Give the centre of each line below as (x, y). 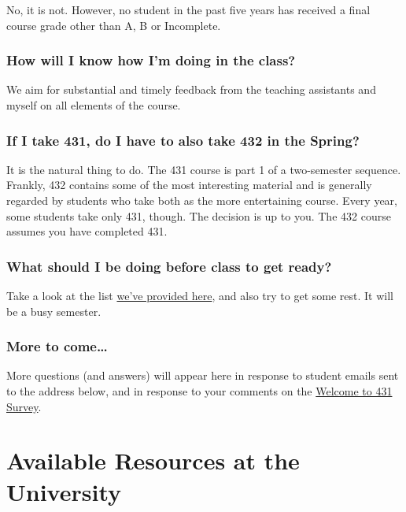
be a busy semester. (54, 311)
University (64, 491)
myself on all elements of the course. (94, 105)
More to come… (57, 346)
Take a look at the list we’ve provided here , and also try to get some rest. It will (200, 295)
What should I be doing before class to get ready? (169, 266)
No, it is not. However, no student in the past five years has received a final (188, 9)
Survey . (24, 406)
